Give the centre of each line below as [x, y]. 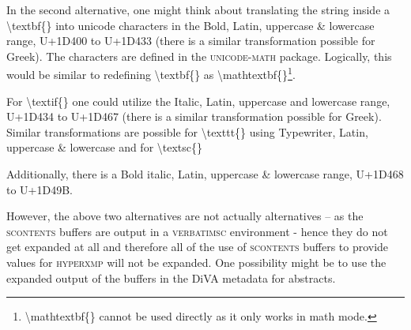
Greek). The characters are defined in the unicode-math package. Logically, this [199, 56]
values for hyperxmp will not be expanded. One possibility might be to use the [196, 262]
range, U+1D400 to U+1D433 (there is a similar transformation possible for [191, 41]
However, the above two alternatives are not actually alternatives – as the [185, 216]
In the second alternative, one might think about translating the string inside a [198, 9]
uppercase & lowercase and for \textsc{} [105, 147]
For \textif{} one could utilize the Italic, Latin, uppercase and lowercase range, [198, 101]
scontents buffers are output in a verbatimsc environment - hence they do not [197, 231]
